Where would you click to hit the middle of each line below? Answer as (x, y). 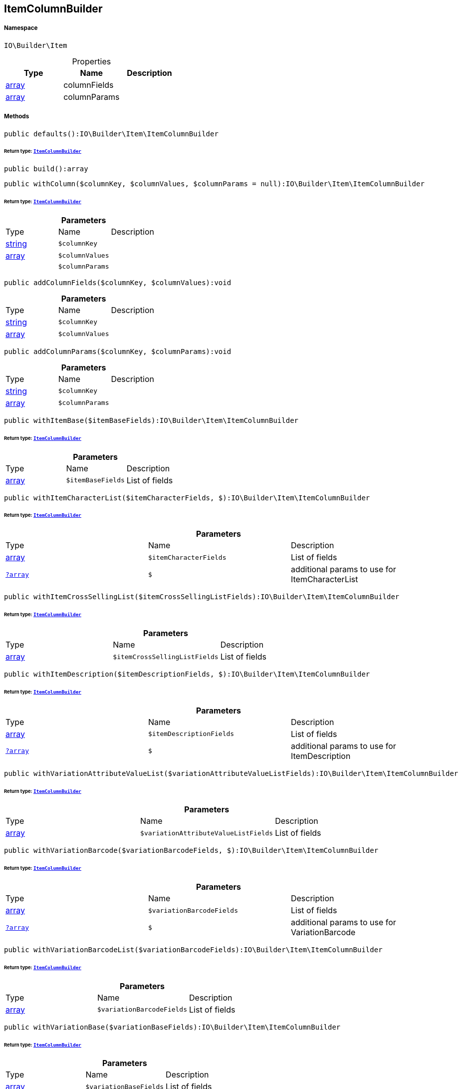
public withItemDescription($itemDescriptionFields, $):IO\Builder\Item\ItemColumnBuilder (187, 674)
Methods (17, 117)
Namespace (21, 28)
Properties (92, 61)
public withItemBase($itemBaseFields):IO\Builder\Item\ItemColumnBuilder (151, 420)
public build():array (46, 169)
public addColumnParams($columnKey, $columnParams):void (118, 351)
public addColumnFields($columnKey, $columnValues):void (118, 282)
